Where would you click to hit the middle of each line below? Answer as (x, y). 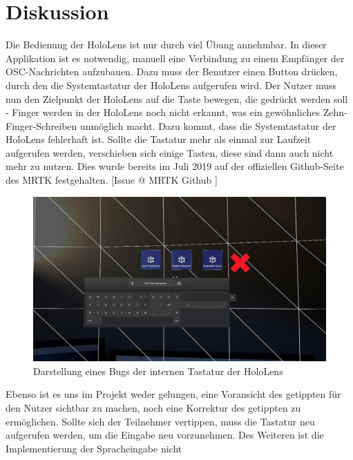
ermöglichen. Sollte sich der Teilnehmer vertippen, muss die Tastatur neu (160, 421)
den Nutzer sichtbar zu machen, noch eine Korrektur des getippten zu (153, 407)
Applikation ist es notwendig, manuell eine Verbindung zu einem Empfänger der (175, 58)
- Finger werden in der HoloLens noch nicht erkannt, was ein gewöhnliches (163, 112)
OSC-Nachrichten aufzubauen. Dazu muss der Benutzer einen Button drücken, (172, 71)
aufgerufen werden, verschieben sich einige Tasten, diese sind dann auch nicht (170, 152)
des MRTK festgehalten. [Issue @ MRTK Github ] (112, 180)
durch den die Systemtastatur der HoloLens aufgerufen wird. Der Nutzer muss (171, 85)
